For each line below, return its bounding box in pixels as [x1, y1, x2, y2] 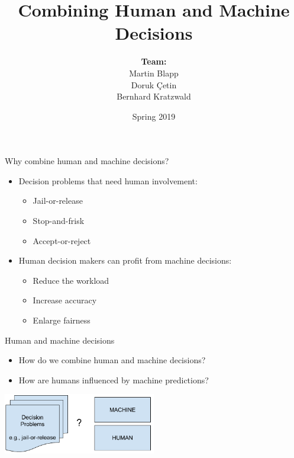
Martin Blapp [129, 66, 179, 79]
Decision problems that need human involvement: [18, 174, 198, 187]
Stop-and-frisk [33, 214, 85, 227]
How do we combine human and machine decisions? [18, 354, 206, 366]
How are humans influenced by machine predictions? [18, 373, 209, 386]
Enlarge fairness [33, 314, 91, 326]
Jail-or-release [33, 194, 83, 207]
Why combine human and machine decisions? [5, 155, 169, 167]
